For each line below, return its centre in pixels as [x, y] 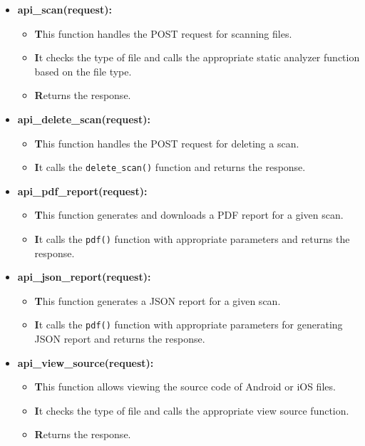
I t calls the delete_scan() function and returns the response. [170, 167]
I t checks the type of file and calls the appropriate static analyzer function [197, 57]
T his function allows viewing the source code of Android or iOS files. [185, 387]
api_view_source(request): [86, 362]
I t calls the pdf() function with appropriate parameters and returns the [192, 239]
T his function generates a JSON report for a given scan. [158, 300]
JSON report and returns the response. [120, 339]
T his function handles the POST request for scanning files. [163, 33]
